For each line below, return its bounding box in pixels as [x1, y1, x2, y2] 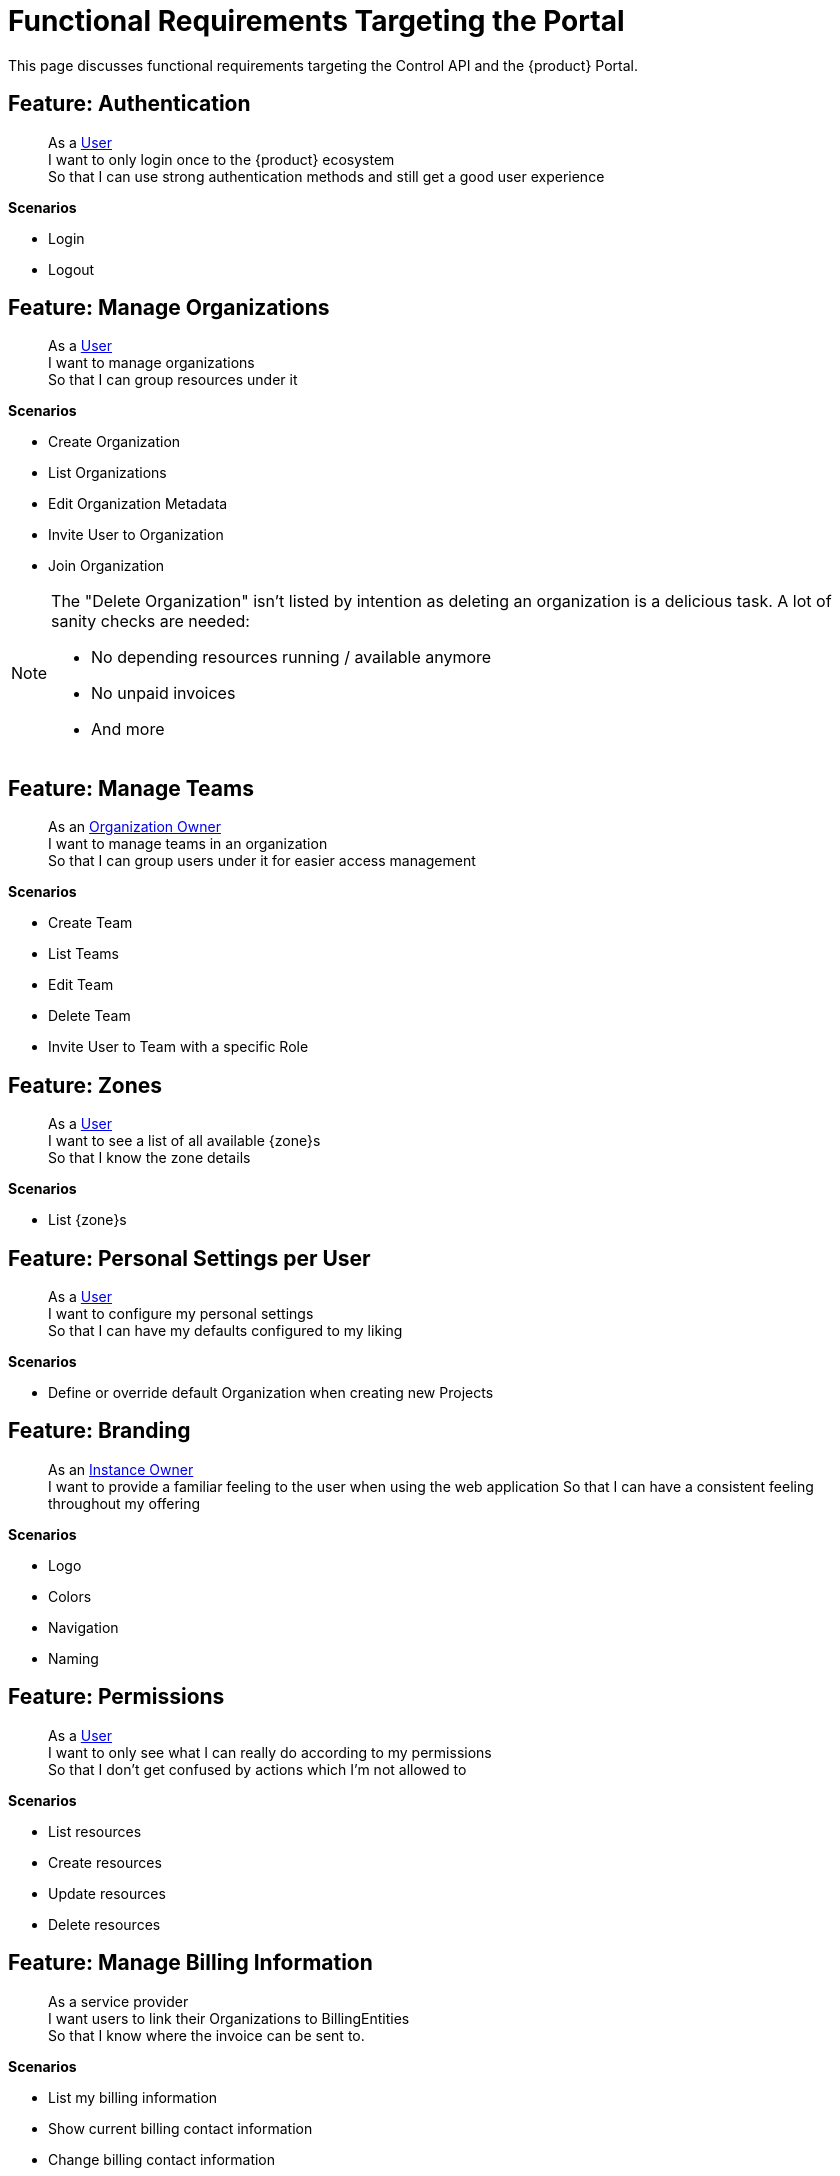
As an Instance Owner [48, 1460, 194, 1478]
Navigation [48, 1618, 119, 1636]
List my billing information [48, 2088, 218, 2106]
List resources [48, 1822, 142, 1840]
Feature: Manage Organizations [8, 295, 330, 321]
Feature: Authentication [8, 91, 251, 117]
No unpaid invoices [91, 683, 236, 704]
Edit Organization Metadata [48, 495, 228, 513]
